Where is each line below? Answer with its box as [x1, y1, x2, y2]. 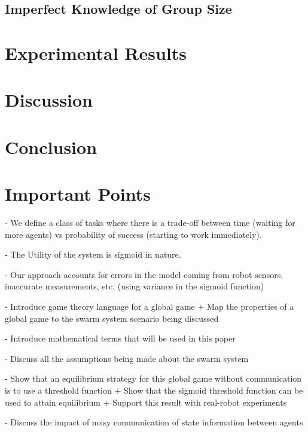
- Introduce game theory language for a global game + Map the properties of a [5, 300, 294, 312]
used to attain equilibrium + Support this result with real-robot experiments [5, 395, 287, 408]
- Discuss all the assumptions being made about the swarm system [5, 352, 249, 364]
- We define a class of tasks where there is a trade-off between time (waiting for [5, 216, 295, 229]
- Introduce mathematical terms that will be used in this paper [5, 332, 236, 345]
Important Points [5, 182, 151, 206]
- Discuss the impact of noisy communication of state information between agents [5, 416, 303, 428]
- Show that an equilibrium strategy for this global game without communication [5, 372, 302, 385]
